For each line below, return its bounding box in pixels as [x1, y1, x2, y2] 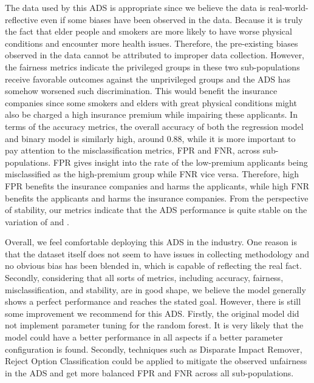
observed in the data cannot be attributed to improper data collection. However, [5, 49, 305, 61]
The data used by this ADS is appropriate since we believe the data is [5, 1, 266, 13]
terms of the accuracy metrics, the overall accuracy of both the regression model [5, 120, 304, 132]
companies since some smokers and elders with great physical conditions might [5, 96, 297, 109]
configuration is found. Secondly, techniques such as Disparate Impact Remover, [5, 342, 302, 355]
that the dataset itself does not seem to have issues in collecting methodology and [5, 247, 309, 260]
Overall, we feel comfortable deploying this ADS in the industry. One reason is [5, 236, 297, 248]
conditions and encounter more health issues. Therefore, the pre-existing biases [5, 36, 298, 49]
